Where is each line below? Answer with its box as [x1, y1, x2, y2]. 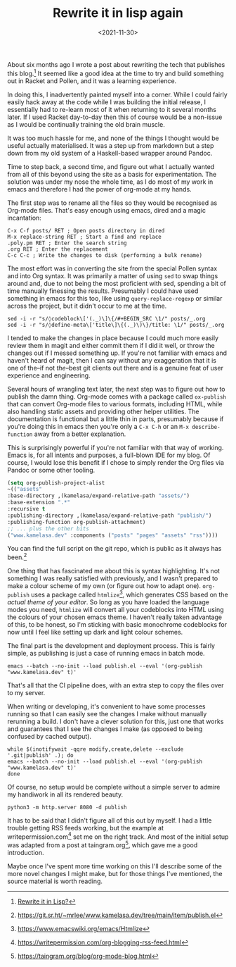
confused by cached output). [7, 732, 92, 740]
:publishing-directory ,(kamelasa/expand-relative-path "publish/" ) [7, 512, 212, 519]
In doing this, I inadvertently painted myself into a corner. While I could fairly [7, 90, 228, 99]
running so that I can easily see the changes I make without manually [7, 709, 207, 718]
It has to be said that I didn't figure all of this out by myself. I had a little [7, 816, 212, 825]
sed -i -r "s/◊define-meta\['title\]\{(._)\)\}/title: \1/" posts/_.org [7, 321, 225, 328]
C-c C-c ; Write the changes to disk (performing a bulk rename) [7, 251, 202, 258]
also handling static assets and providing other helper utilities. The [7, 407, 199, 416]
